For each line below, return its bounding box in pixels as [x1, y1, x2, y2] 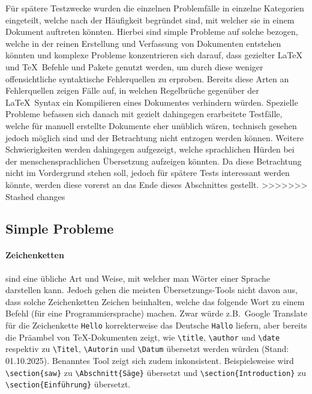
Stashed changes [5, 190, 65, 202]
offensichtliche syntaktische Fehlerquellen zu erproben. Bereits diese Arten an [5, 72, 289, 85]
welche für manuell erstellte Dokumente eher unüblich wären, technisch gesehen [5, 119, 297, 132]
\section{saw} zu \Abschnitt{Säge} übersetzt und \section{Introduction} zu [5, 366, 306, 378]
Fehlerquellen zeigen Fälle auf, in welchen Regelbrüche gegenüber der [5, 84, 259, 97]
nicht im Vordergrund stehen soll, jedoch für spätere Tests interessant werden [5, 166, 290, 179]
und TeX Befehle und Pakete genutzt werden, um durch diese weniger [5, 60, 263, 73]
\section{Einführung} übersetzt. [5, 378, 131, 390]
